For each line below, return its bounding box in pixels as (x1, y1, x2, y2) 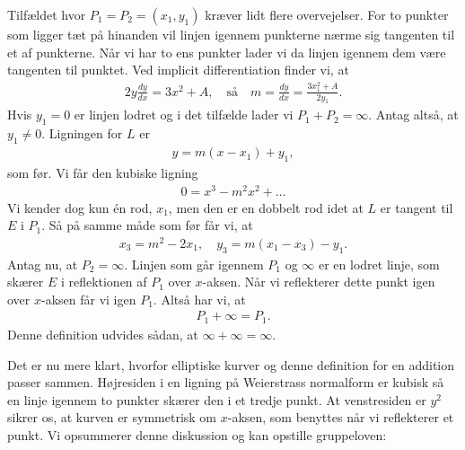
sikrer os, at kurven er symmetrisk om (7, 408, 217, 427)
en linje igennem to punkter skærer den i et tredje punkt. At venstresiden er (7, 390, 426, 409)
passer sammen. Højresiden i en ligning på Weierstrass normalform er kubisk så (7, 373, 444, 392)
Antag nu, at (7, 254, 78, 273)
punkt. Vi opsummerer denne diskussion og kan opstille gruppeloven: (7, 425, 387, 444)
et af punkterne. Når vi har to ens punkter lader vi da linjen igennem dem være (7, 42, 446, 61)
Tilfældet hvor (7, 5, 86, 23)
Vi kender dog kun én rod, (7, 198, 153, 216)
